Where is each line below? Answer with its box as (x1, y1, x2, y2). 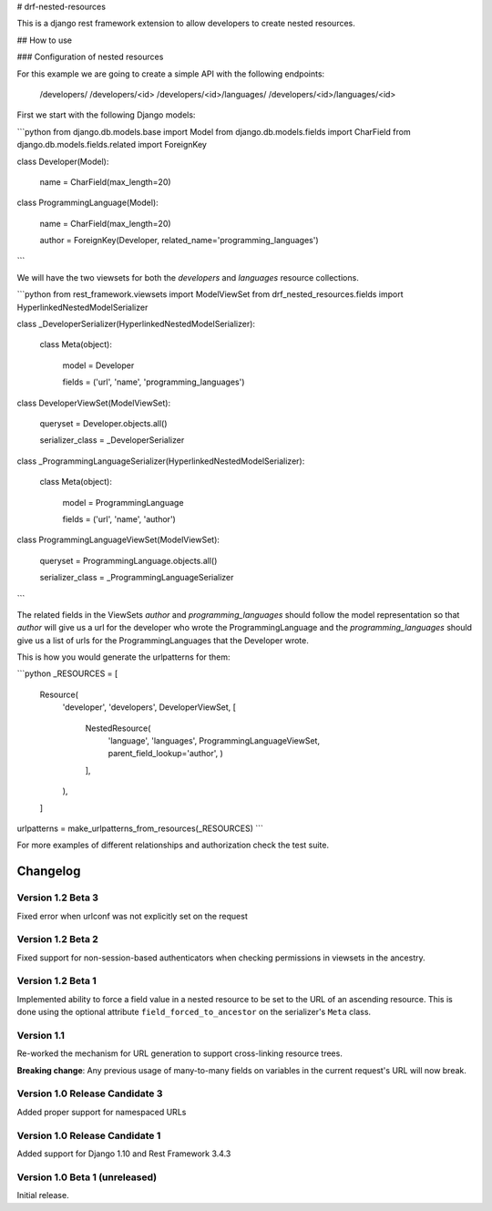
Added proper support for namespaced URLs (16, 1106, 187, 1117)
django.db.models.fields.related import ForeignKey (16, 139, 207, 150)
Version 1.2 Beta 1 (16, 975, 97, 988)
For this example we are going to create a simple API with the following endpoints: (16, 68, 325, 79)
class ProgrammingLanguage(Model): (16, 197, 159, 209)
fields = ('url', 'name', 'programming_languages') (62, 376, 245, 387)
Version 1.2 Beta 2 (16, 933, 99, 946)
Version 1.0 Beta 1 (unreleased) (16, 1171, 158, 1184)
